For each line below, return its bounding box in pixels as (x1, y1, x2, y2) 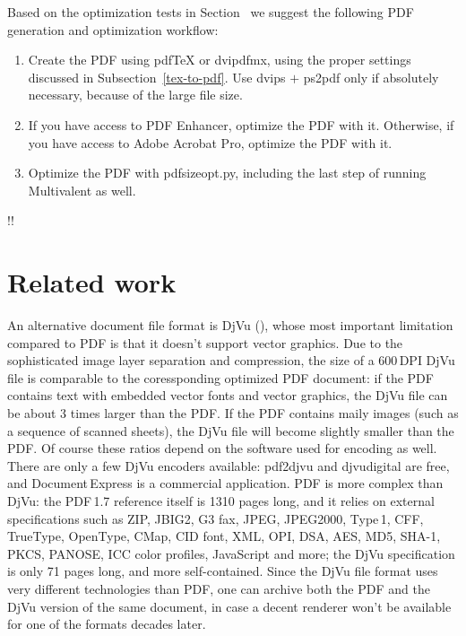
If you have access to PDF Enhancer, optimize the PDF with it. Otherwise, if (28, 115, 454, 134)
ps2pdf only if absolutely (303, 67, 439, 86)
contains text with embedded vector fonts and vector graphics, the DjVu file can (7, 386, 448, 405)
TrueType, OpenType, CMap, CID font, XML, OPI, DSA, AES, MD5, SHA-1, (7, 527, 441, 545)
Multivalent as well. (28, 180, 136, 199)
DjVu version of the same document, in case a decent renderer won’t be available (7, 597, 452, 615)
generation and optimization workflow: (7, 20, 219, 39)
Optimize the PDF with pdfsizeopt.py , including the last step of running (28, 163, 427, 182)
